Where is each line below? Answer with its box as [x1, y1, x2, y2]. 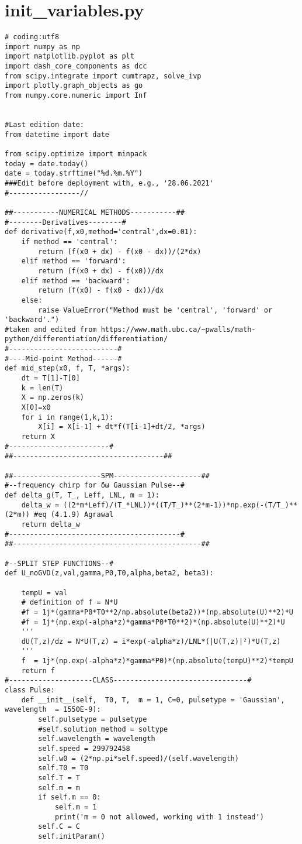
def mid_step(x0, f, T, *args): [5, 364, 130, 373]
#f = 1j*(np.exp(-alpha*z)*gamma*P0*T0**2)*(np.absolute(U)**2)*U [21, 617, 285, 626]
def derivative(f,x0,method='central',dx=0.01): [5, 228, 197, 236]
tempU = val [21, 588, 68, 597]
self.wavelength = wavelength [38, 735, 155, 743]
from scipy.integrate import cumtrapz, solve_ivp [5, 71, 202, 80]
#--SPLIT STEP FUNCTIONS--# [5, 559, 114, 568]
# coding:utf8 [5, 33, 60, 42]
